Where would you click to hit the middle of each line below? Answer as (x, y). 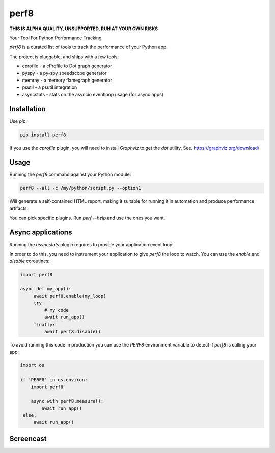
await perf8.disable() (73, 331)
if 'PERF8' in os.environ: (54, 380)
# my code (56, 310)
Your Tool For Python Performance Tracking (56, 38)
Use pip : (18, 121)
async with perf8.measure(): (67, 401)
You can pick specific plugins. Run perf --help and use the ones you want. (87, 218)
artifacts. (19, 208)
